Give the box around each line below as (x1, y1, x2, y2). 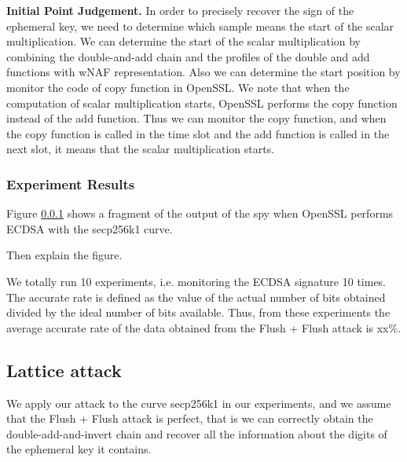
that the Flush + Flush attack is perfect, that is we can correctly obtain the (6, 410, 373, 427)
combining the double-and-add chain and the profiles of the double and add (6, 48, 370, 64)
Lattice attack (6, 357, 122, 382)
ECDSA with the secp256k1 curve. (6, 220, 173, 236)
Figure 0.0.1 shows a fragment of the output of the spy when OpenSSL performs (6, 205, 394, 222)
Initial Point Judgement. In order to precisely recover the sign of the (6, 2, 354, 18)
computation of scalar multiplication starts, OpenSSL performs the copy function (6, 94, 398, 111)
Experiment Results (6, 174, 135, 193)
